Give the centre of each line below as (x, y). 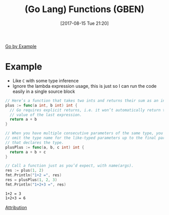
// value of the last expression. (46, 115)
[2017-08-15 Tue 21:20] (84, 23)
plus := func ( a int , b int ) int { (41, 105)
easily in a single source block (44, 91)
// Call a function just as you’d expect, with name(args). (70, 166)
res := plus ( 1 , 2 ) (24, 171)
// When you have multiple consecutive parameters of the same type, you (84, 133)
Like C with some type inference (46, 80)
